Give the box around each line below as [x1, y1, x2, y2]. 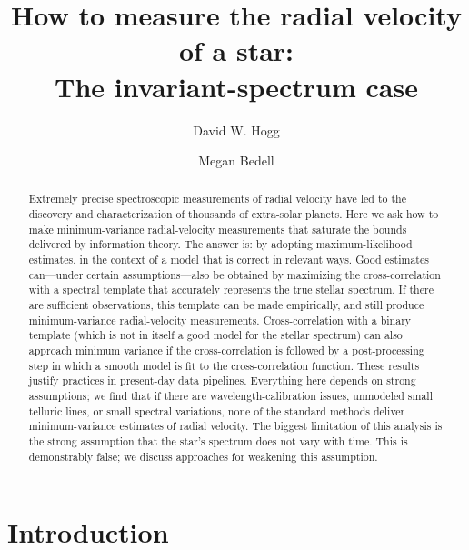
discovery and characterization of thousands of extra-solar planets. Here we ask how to [28, 206, 439, 222]
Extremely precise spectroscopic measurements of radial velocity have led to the [28, 191, 406, 206]
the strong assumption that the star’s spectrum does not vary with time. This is [28, 433, 408, 448]
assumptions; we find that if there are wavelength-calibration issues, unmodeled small [28, 388, 433, 404]
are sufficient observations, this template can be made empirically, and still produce [28, 297, 424, 313]
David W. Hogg [193, 120, 280, 139]
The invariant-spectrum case [55, 67, 418, 105]
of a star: [178, 32, 294, 69]
